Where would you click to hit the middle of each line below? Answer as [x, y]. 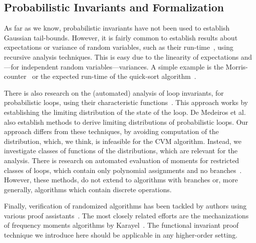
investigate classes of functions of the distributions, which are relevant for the [121, 151]
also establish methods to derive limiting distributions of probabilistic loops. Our [126, 121]
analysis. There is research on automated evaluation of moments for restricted [122, 160]
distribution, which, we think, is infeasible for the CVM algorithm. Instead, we [123, 141]
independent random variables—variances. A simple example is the [122, 66]
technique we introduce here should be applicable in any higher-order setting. [121, 235]
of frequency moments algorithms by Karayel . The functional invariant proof [121, 225]
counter [15, 76]
